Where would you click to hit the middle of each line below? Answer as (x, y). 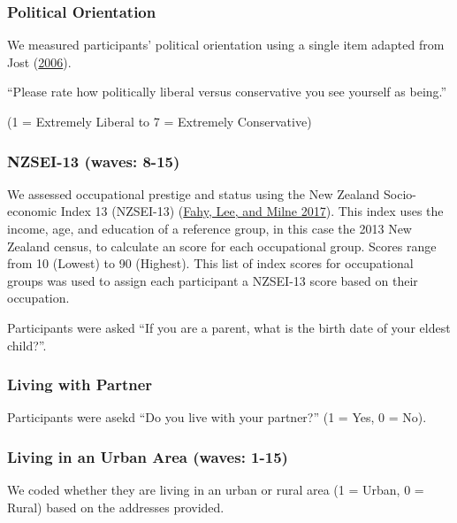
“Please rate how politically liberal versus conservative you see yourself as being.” (227, 92)
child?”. (27, 345)
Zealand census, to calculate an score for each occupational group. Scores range (222, 246)
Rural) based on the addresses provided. (116, 507)
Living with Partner (80, 385)
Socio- (400, 193)
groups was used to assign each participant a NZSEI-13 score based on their (213, 280)
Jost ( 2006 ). (39, 62)
